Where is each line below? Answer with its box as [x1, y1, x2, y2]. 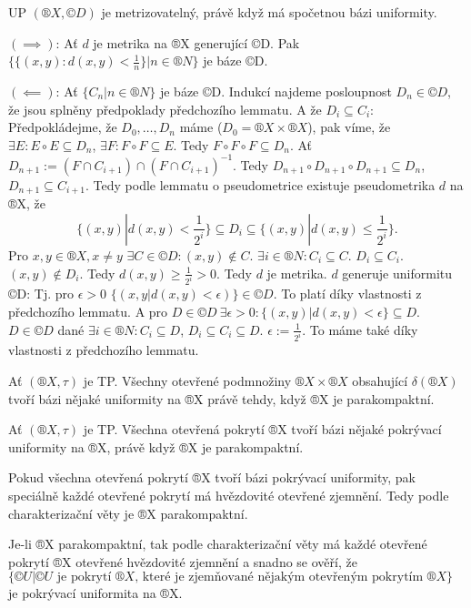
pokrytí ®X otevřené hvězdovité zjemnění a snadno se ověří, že [8, 552, 357, 571]
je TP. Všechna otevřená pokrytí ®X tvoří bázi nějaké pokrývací [83, 420, 442, 439]
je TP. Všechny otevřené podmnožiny [83, 371, 292, 390]
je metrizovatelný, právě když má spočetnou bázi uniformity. [101, 3, 437, 21]
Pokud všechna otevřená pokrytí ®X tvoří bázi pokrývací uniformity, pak [8, 468, 416, 487]
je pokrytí [56, 571, 112, 584]
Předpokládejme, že [8, 117, 117, 137]
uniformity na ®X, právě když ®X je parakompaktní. [8, 437, 304, 456]
